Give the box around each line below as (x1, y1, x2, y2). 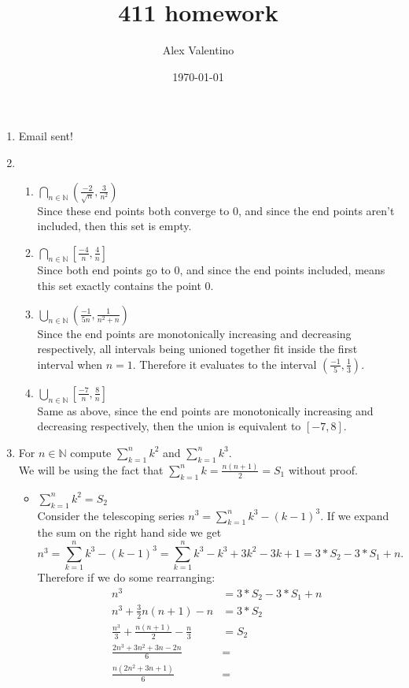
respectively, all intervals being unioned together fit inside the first (37, 340, 358, 357)
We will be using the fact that (18, 461, 164, 478)
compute (70, 444, 112, 460)
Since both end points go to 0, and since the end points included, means (37, 262, 385, 278)
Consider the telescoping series (37, 507, 185, 523)
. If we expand (320, 507, 389, 523)
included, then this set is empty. (37, 218, 192, 234)
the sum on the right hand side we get (37, 524, 222, 541)
